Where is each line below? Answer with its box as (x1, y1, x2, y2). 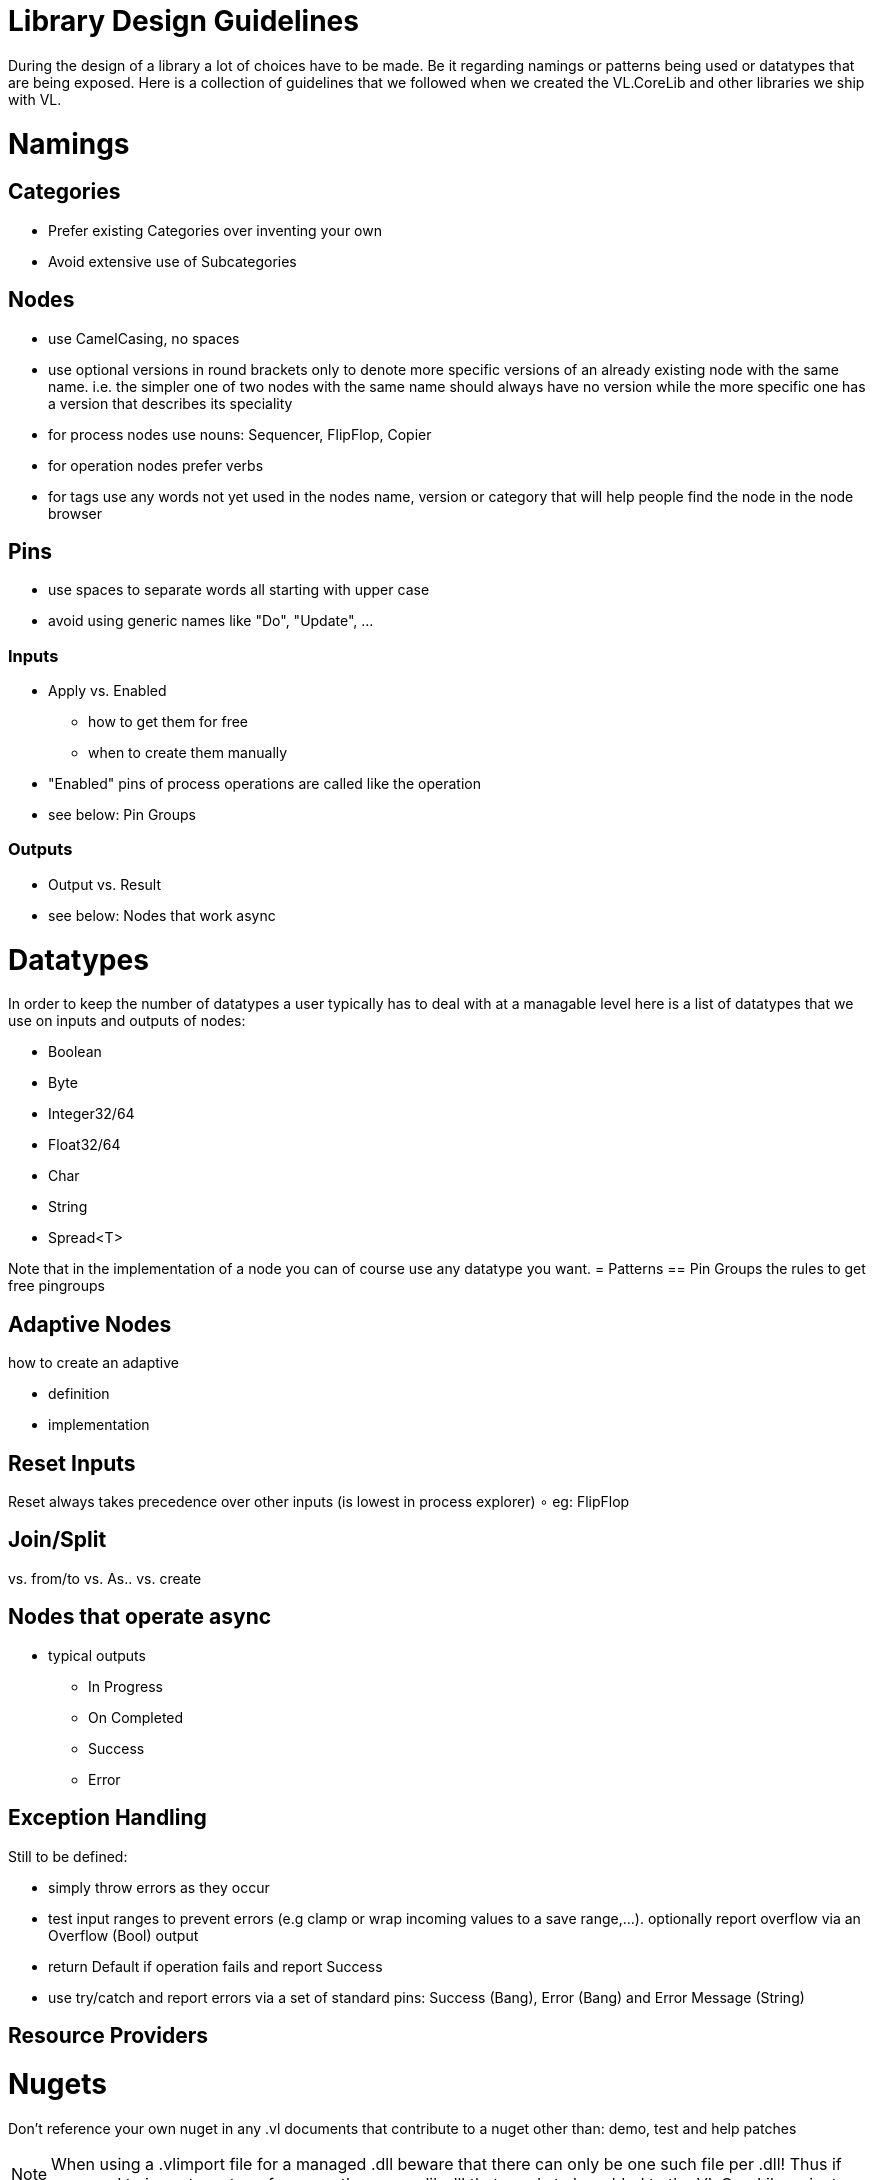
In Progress (88, 1677, 163, 1695)
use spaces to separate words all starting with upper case (48, 581, 430, 599)
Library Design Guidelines (8, 4, 359, 38)
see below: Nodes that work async (48, 906, 276, 924)
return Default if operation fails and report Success (48, 1957, 383, 1975)
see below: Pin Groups (48, 806, 197, 824)
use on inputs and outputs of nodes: (8, 1012, 246, 1030)
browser (48, 504, 103, 522)
